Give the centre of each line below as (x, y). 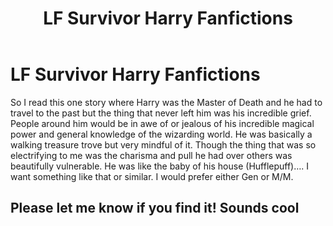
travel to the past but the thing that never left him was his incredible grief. (161, 113)
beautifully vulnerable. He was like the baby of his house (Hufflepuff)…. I (160, 166)
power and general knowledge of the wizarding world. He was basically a (161, 134)
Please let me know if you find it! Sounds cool (155, 208)
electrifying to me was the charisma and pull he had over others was (151, 155)
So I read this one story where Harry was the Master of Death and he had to (166, 102)
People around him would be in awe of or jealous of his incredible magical (162, 123)
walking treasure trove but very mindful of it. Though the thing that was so (163, 144)
